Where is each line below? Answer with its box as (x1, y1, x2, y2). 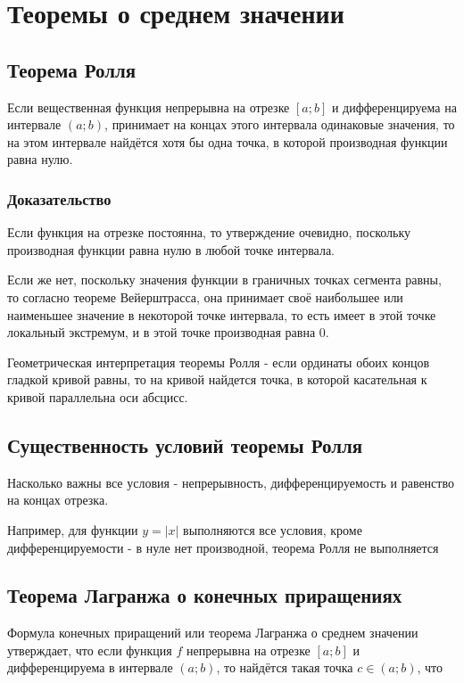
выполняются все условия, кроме (183, 520, 362, 539)
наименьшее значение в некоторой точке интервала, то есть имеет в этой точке (7, 305, 436, 324)
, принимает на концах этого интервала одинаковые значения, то (104, 115, 455, 134)
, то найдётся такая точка (216, 658, 353, 677)
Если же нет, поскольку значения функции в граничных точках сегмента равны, (7, 270, 442, 289)
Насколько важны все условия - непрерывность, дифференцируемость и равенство (7, 473, 454, 491)
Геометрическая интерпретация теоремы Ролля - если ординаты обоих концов (7, 352, 430, 371)
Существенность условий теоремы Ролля (7, 431, 363, 458)
